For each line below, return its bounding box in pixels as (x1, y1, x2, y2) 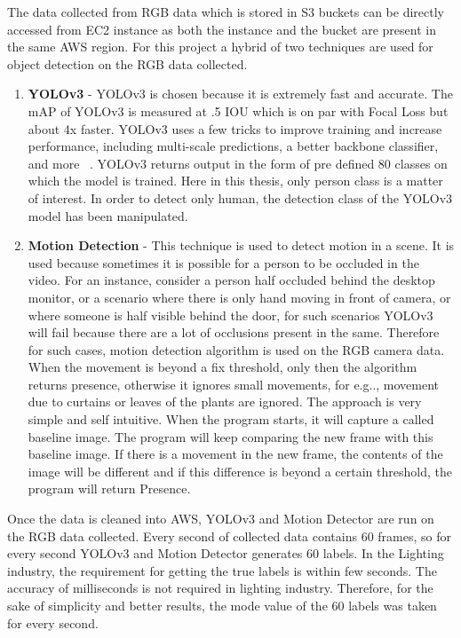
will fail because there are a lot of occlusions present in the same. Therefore (28, 323, 440, 342)
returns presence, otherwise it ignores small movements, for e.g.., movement (28, 374, 440, 393)
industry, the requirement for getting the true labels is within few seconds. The (7, 561, 437, 579)
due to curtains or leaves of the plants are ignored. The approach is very (28, 392, 422, 411)
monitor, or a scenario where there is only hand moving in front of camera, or (28, 287, 451, 306)
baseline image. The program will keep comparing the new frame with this (28, 427, 433, 445)
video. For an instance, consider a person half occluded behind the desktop (28, 271, 435, 289)
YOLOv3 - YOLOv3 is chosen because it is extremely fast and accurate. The (28, 84, 453, 103)
